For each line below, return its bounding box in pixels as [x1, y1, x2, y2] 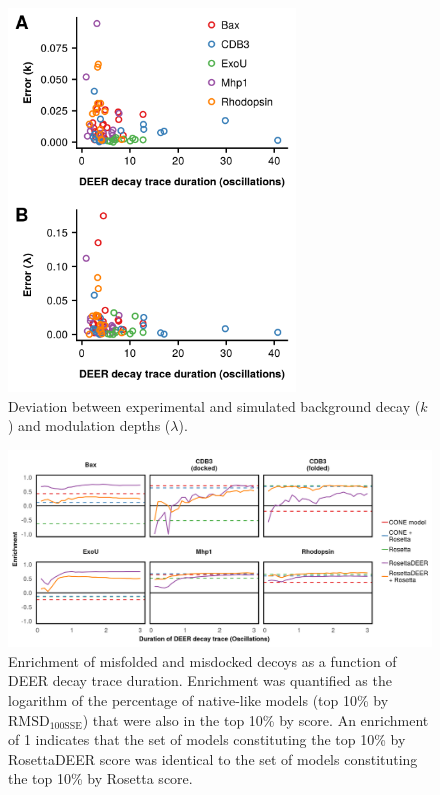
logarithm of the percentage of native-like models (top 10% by [8, 690, 389, 711]
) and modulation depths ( [8, 415, 171, 436]
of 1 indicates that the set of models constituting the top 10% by [8, 729, 406, 750]
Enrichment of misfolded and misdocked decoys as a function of [8, 650, 397, 671]
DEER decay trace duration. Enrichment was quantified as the [8, 670, 392, 691]
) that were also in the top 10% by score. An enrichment [82, 709, 429, 730]
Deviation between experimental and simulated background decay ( [8, 395, 421, 416]
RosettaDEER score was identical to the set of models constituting [8, 748, 418, 769]
